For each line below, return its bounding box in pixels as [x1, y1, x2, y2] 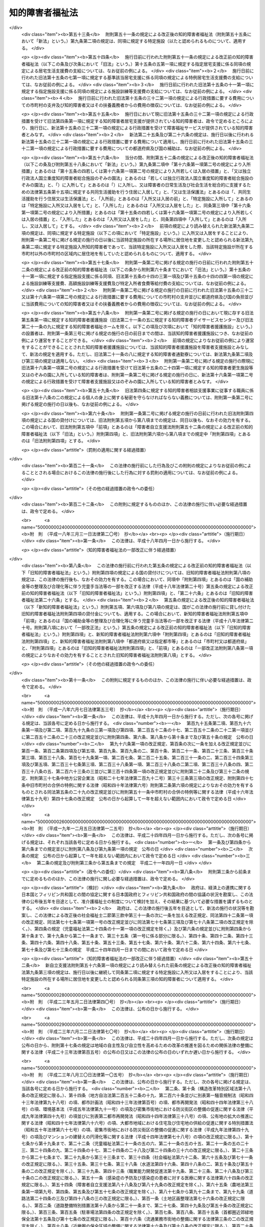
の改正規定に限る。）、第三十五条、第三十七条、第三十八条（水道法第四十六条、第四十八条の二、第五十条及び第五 [21, 1161, 249, 1167]
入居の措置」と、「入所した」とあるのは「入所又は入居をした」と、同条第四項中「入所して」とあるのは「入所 [25, 216, 247, 222]
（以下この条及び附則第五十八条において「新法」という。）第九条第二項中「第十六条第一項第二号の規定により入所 [21, 161, 251, 167]
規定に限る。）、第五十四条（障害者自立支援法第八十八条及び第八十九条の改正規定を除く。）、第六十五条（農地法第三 [21, 1182, 254, 1188]
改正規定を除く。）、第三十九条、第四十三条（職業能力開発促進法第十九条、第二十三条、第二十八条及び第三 [38, 1168, 254, 1174]
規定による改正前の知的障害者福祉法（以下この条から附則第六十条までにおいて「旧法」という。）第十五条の [34, 267, 251, 272]
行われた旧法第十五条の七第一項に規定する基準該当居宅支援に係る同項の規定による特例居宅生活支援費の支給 [21, 75, 240, 80]
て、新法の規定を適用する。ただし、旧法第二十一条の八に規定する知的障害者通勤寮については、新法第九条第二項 [21, 351, 249, 357]
